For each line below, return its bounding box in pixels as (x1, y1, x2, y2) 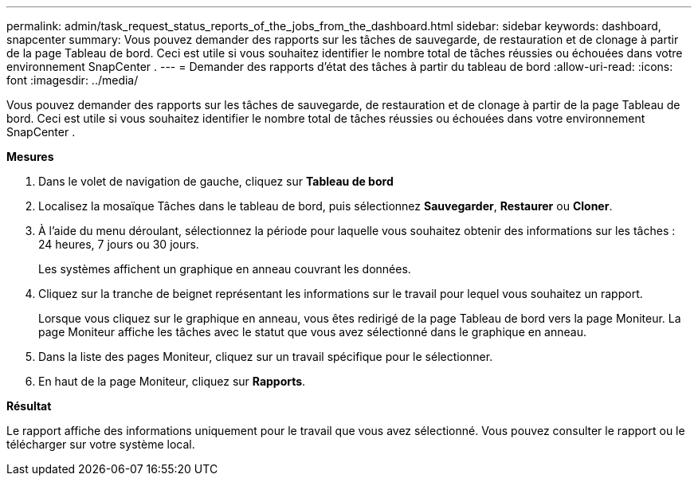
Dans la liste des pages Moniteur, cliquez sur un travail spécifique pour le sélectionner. (38, 350, 493, 363)
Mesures (6, 150, 54, 163)
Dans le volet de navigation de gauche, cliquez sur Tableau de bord (38, 174, 394, 188)
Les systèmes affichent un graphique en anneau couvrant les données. (38, 262, 411, 276)
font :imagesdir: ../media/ (6, 73, 139, 87)
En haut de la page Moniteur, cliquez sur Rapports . (38, 374, 306, 388)
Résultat (6, 399, 52, 413)
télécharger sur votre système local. (6, 437, 195, 451)
